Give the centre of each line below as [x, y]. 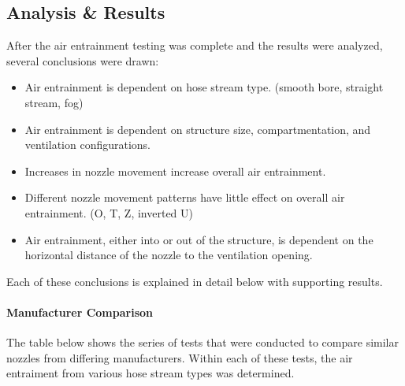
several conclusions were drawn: [83, 60]
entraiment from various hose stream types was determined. [150, 373]
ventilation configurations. [88, 145]
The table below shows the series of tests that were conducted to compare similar [202, 342]
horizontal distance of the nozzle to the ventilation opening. [169, 255]
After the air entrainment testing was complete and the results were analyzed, [195, 45]
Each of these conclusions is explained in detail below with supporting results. [195, 281]
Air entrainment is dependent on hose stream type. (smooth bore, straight [204, 87]
